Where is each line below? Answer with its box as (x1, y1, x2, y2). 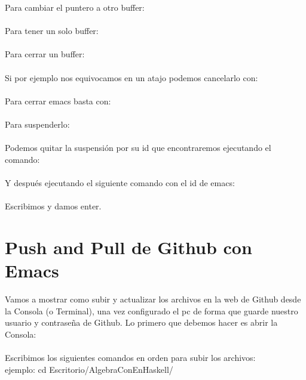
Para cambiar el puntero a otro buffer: (5, 1, 145, 13)
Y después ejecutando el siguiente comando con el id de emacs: (5, 176, 235, 189)
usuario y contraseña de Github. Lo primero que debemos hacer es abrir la (5, 316, 278, 329)
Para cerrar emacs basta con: (5, 94, 111, 107)
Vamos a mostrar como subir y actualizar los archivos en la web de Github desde (5, 293, 301, 305)
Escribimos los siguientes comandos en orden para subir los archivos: (5, 351, 256, 363)
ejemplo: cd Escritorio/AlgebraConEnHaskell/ (5, 363, 173, 375)
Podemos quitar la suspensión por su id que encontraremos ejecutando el (5, 141, 271, 154)
